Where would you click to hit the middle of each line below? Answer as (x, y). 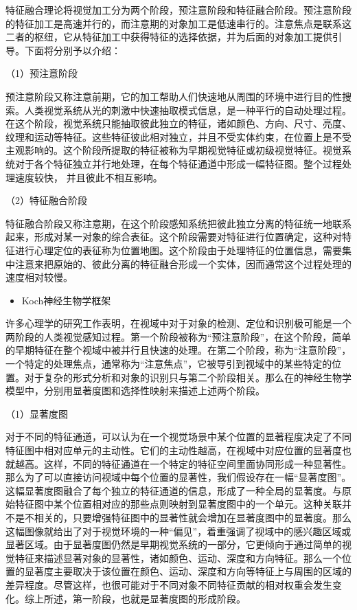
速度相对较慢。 (39, 277)
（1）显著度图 (37, 413)
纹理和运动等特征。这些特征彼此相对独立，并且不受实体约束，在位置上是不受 (178, 136)
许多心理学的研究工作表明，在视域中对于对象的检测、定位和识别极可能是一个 (178, 323)
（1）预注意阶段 (42, 73)
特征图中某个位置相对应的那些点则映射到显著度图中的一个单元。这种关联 (178, 504)
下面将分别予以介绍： (72, 50)
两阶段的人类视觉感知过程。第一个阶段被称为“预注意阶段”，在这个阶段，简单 (178, 336)
